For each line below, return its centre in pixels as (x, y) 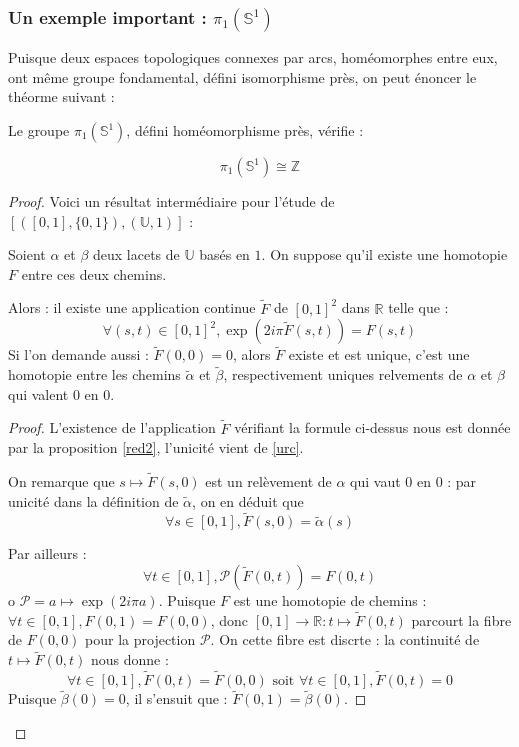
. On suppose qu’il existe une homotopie (384, 254)
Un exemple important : (107, 16)
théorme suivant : (61, 96)
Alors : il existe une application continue (132, 307)
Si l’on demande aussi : (78, 354)
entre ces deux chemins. (94, 273)
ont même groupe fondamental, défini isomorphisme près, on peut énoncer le (242, 76)
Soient (27, 254)
